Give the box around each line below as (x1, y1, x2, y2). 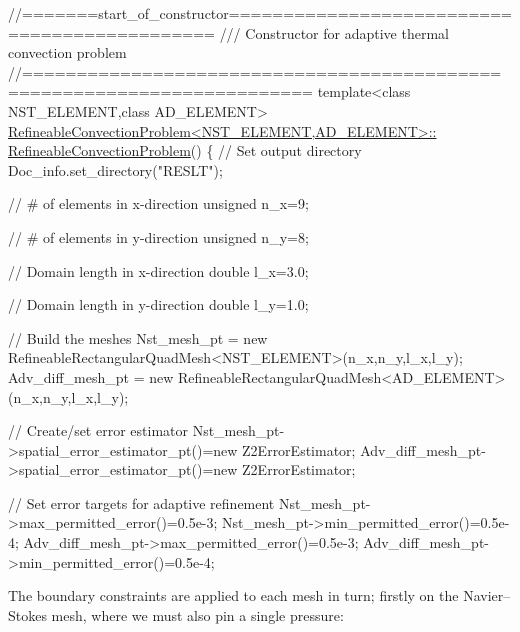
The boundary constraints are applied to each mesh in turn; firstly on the (8, 585, 459, 606)
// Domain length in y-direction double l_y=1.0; (8, 294, 309, 315)
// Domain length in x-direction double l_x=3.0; (8, 260, 309, 281)
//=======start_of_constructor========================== (8, 3, 512, 23)
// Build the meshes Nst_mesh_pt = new (8, 327, 268, 348)
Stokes (8, 604, 47, 625)
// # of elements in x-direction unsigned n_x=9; (8, 193, 309, 214)
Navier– (463, 585, 511, 606)
